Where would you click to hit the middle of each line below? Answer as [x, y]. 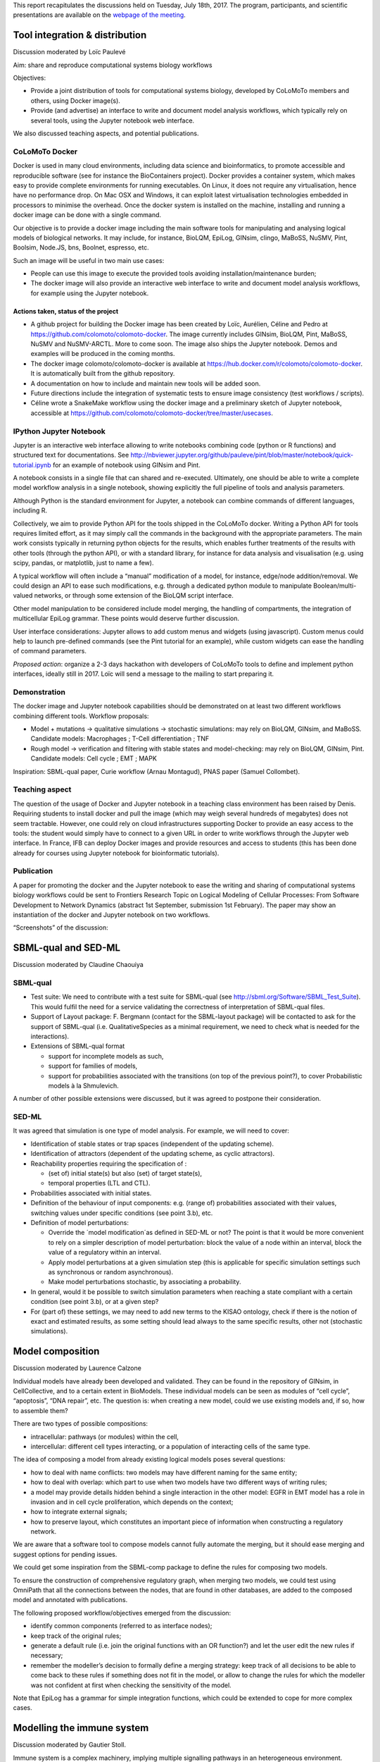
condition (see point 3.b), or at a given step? [95, 1302]
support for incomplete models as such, [106, 1056]
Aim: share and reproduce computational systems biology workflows [113, 65]
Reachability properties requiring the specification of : [109, 1164]
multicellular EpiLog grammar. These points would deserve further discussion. [126, 618]
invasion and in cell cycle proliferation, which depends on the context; [132, 1502]
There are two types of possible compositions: [80, 1424]
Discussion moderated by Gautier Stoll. [70, 1745]
